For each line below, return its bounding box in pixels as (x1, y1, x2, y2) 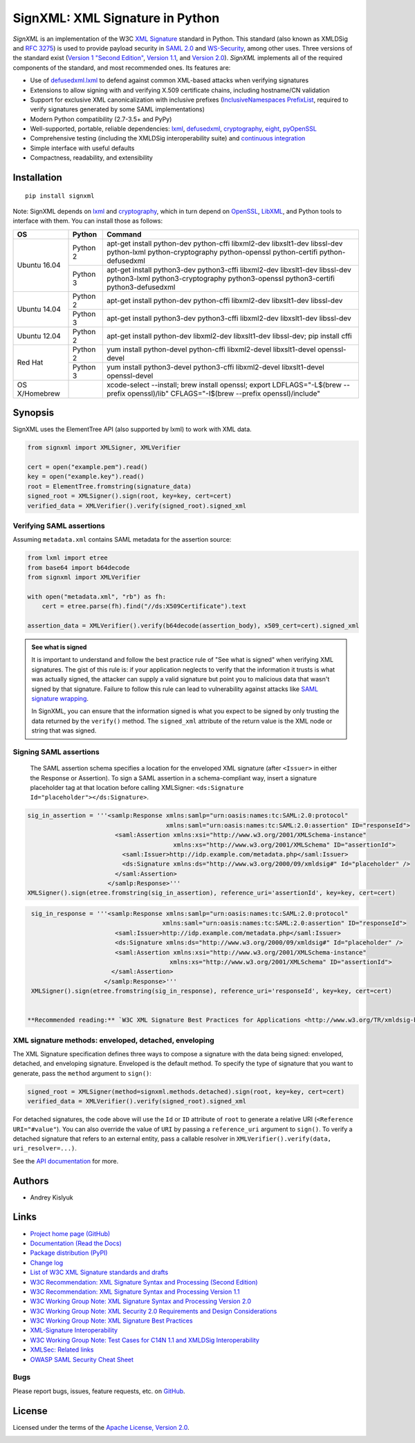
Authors (12, 1175, 49, 1186)
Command (106, 229, 142, 239)
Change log (30, 1258, 64, 1267)
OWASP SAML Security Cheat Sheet (30, 1355, 134, 1363)
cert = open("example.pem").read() (27, 463, 148, 471)
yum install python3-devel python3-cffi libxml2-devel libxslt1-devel (106, 362, 324, 371)
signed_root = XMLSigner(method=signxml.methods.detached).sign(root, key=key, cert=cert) (27, 1087, 345, 1096)
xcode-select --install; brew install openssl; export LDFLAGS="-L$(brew (106, 380, 342, 389)
